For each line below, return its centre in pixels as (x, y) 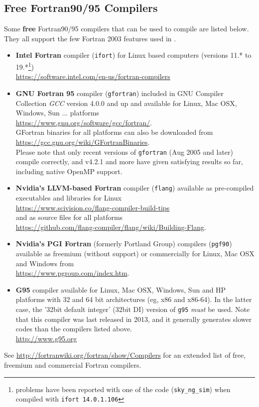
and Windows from (45, 263)
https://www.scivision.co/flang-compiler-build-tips (93, 207)
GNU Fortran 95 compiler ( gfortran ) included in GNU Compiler (120, 93)
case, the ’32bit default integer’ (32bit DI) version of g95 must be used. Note (133, 309)
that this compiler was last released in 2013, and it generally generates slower (134, 319)
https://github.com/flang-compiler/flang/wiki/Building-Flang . (111, 227)
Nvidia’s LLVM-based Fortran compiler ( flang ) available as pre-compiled (135, 188)
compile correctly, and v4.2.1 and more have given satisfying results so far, (129, 161)
